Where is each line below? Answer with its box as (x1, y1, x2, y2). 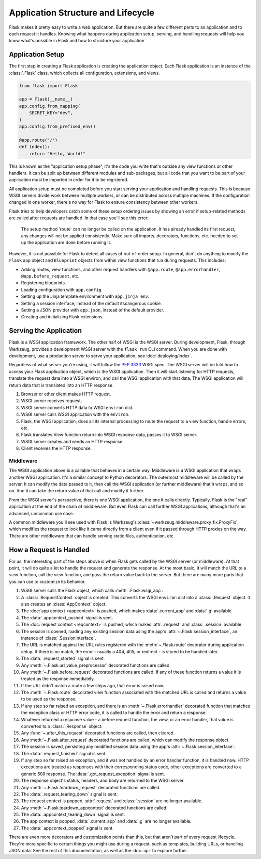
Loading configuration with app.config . (21, 287, 102, 292)
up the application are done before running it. (21, 240, 111, 245)
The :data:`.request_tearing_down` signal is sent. (21, 791, 118, 797)
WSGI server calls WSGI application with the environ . (21, 411, 130, 417)
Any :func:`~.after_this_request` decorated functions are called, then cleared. (21, 730, 175, 736)
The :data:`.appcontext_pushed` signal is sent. (21, 615, 113, 620)
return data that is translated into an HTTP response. (9, 382, 114, 388)
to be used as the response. (21, 696, 77, 702)
